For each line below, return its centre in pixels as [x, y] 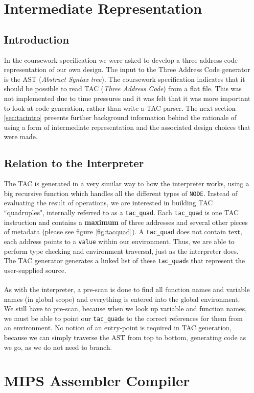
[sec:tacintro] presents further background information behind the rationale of [120, 117]
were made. [21, 136]
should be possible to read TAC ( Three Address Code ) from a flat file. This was [123, 88]
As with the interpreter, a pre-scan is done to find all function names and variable [127, 289]
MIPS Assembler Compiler [97, 381]
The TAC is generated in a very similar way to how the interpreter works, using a [127, 184]
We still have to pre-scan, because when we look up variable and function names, [126, 308]
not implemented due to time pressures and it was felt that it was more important [127, 98]
